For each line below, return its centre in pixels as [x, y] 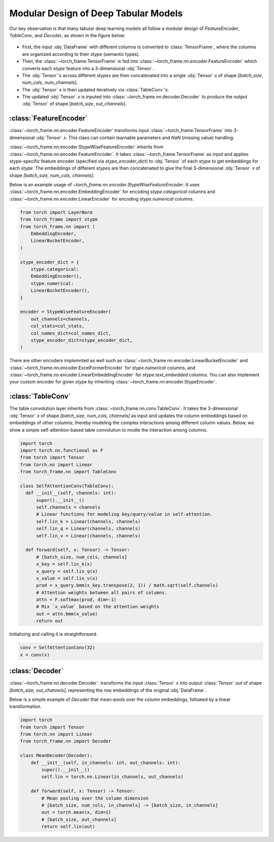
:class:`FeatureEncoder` [49, 119]
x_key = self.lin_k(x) [64, 564]
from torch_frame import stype [59, 219]
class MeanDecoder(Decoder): [56, 756]
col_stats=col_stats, [58, 326]
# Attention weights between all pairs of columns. [102, 592]
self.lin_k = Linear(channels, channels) [88, 521]
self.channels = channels [68, 507]
